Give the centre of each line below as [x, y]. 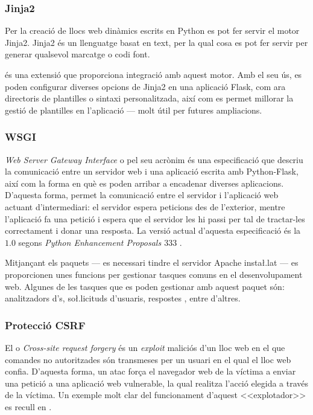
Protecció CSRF [45, 325]
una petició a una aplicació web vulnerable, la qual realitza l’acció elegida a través [157, 383]
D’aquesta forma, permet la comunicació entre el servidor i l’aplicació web [142, 195]
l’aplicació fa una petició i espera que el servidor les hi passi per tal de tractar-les [155, 218]
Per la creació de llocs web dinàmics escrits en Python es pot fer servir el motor [152, 31]
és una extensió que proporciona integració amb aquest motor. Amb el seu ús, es [153, 74]
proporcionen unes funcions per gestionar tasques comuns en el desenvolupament [154, 274]
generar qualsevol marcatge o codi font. [77, 54]
